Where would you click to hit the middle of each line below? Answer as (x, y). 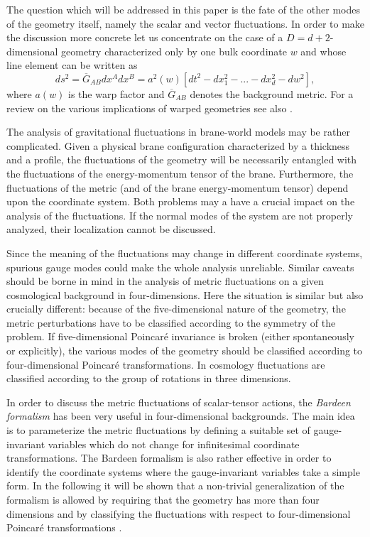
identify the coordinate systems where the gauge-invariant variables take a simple (183, 471)
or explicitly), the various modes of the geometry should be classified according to (185, 351)
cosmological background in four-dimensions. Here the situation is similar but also (185, 294)
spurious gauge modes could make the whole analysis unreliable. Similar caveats (180, 267)
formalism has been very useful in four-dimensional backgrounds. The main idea (181, 416)
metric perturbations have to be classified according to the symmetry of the (171, 322)
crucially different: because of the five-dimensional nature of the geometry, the (176, 309)
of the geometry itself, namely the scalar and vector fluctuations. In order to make (186, 23)
